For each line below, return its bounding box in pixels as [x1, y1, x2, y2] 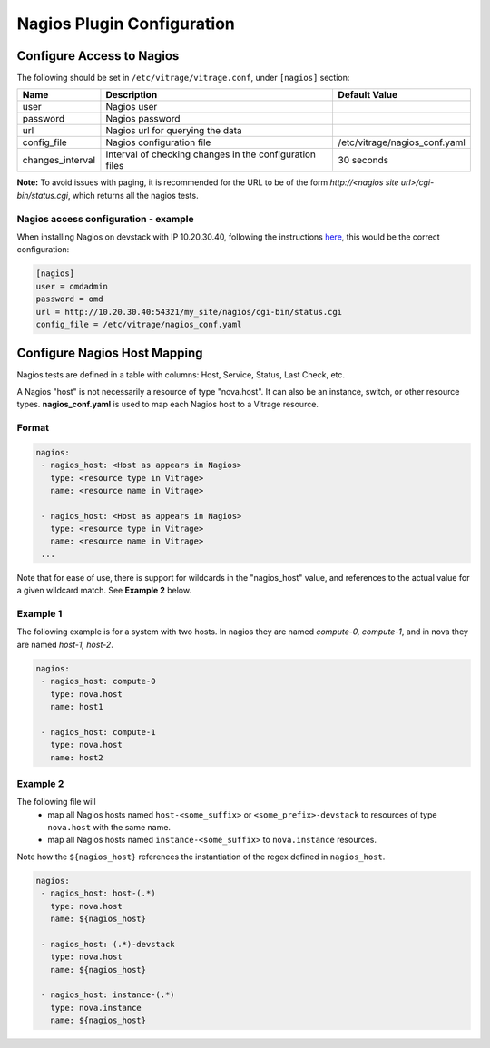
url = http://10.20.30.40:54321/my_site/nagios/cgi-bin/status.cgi [35, 307, 343, 317]
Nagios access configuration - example [16, 212, 194, 225]
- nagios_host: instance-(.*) [41, 990, 176, 1000]
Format [16, 421, 50, 434]
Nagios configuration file [105, 136, 211, 149]
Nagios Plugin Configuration [16, 14, 235, 34]
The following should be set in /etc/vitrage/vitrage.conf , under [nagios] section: [16, 73, 350, 83]
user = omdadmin [35, 281, 109, 291]
